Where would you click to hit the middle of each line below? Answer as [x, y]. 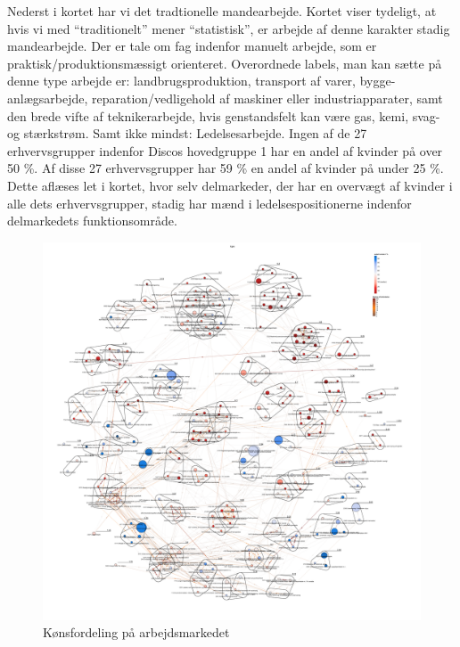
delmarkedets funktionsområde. [92, 221]
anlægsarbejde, [48, 98]
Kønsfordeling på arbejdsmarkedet [136, 632]
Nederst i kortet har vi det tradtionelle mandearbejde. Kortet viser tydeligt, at [222, 11]
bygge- [378, 81]
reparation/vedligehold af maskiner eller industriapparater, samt [267, 98]
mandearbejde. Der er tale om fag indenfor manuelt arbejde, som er [192, 46]
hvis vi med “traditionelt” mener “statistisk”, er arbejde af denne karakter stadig [229, 28]
